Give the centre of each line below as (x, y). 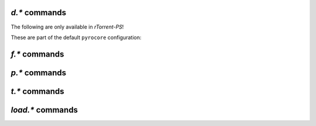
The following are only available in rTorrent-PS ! (67, 27)
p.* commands (39, 73)
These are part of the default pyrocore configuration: (76, 37)
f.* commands (37, 54)
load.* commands (44, 110)
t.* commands (37, 91)
